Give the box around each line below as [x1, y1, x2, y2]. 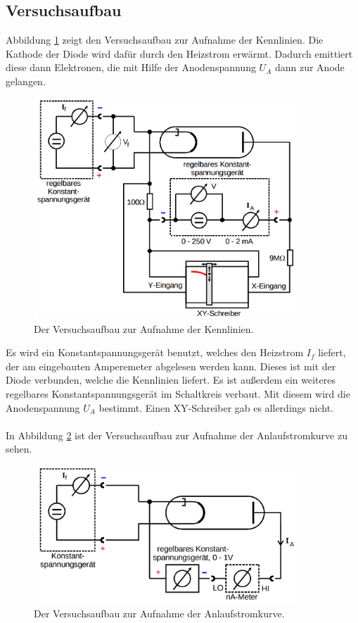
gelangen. [6, 73, 46, 88]
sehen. [6, 441, 32, 456]
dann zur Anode [274, 60, 345, 75]
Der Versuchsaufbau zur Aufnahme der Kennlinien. [34, 321, 254, 336]
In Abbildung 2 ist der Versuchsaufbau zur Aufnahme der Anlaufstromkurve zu [6, 427, 347, 442]
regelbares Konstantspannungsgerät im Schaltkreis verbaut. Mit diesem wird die [6, 386, 350, 401]
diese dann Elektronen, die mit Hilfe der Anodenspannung [6, 60, 256, 75]
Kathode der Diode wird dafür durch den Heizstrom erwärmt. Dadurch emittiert [6, 46, 353, 61]
